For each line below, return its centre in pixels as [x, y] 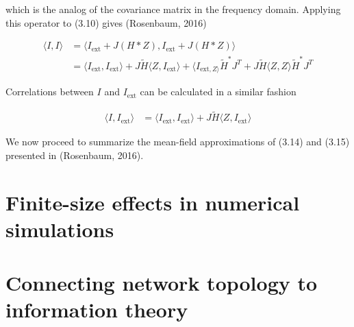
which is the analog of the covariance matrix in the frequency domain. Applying [173, 9]
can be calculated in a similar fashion [218, 92]
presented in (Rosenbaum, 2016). [75, 155]
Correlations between [50, 92]
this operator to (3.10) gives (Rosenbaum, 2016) [106, 22]
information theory [97, 310]
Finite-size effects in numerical [153, 202]
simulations [60, 229]
